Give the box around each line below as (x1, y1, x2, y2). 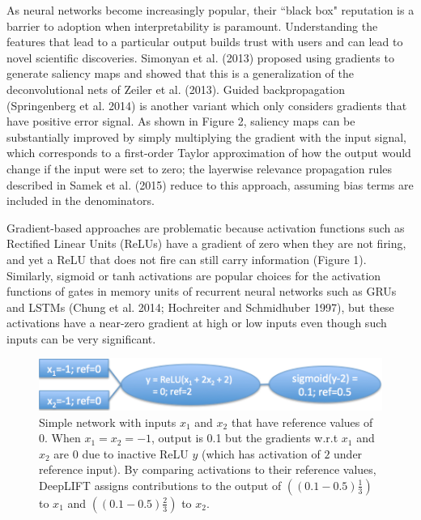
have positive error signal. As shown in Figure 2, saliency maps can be (6, 113, 355, 130)
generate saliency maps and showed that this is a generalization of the (6, 65, 354, 82)
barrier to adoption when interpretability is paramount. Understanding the (6, 17, 378, 34)
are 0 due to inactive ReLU (53, 445, 189, 462)
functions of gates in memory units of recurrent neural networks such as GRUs (6, 283, 397, 300)
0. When (39, 429, 81, 446)
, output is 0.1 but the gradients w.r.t (151, 429, 338, 446)
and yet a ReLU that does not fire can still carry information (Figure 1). (6, 250, 367, 267)
